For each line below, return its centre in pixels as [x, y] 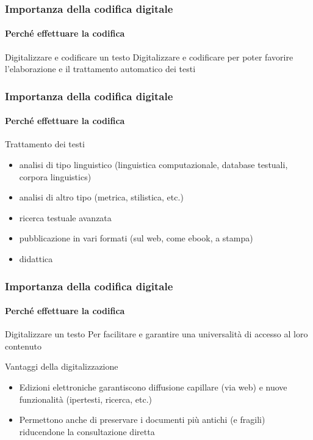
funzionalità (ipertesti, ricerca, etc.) [86, 399]
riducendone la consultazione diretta [87, 431]
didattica [36, 259]
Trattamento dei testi [45, 144]
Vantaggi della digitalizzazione [62, 366]
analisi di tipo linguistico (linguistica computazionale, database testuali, [153, 165]
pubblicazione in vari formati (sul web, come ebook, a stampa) [136, 238]
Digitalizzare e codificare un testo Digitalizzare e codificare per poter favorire [149, 57]
